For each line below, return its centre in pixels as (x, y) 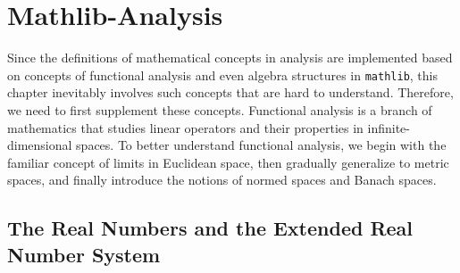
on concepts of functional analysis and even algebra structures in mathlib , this (223, 74)
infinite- (389, 127)
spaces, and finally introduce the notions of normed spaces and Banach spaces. (222, 180)
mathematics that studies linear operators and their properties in (185, 127)
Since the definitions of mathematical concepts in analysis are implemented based (230, 58)
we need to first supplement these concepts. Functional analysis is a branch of (220, 109)
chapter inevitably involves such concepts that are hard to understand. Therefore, (230, 92)
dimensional (40, 145)
